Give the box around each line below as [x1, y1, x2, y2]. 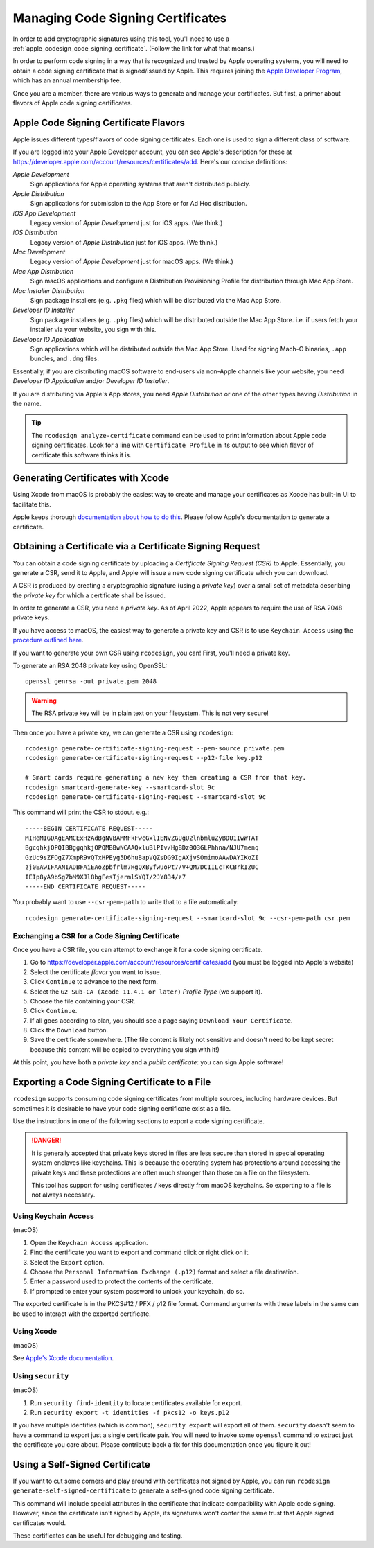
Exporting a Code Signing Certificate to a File [12, 1076, 211, 1088]
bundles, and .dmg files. [30, 354, 100, 363]
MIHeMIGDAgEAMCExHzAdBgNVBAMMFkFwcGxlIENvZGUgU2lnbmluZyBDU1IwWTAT [25, 834, 259, 842]
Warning [31, 696, 57, 705]
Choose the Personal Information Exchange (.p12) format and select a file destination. [30, 1268, 299, 1276]
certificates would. [12, 1518, 66, 1527]
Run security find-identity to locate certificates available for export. [30, 1398, 242, 1407]
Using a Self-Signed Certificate [12, 1459, 150, 1470]
